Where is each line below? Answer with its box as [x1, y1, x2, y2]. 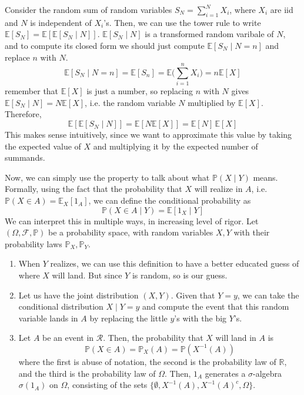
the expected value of [5, 140, 81, 152]
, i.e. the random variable [85, 96, 176, 108]
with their [233, 226, 270, 238]
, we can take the [237, 288, 299, 301]
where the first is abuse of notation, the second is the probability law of [18, 355, 276, 367]
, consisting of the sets [67, 379, 148, 391]
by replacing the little [89, 311, 168, 324]
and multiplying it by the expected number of [93, 140, 258, 152]
